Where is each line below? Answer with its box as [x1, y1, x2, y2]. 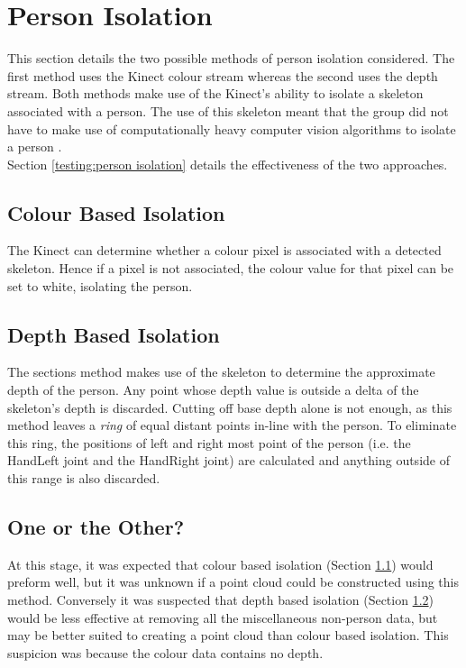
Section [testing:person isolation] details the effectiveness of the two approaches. [7, 154, 448, 173]
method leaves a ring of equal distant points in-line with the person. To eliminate [7, 416, 457, 435]
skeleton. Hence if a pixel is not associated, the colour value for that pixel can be [7, 259, 454, 278]
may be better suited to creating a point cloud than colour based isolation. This [7, 626, 449, 645]
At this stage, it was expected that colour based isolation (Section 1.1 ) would [7, 554, 434, 573]
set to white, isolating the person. [7, 276, 193, 295]
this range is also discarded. [7, 469, 160, 488]
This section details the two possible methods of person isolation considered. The [7, 49, 455, 68]
